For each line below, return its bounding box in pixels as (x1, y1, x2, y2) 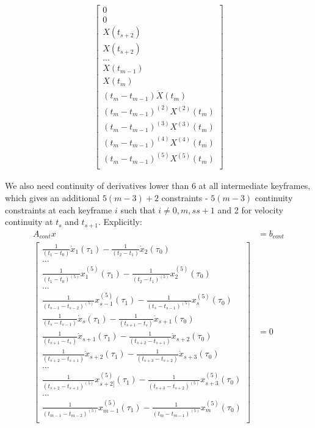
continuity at (5, 215, 53, 228)
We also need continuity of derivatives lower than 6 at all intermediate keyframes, (5, 179, 311, 192)
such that (120, 203, 156, 216)
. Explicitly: (98, 215, 142, 228)
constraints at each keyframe (5, 203, 112, 216)
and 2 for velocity (217, 203, 283, 216)
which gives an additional (5, 191, 100, 204)
